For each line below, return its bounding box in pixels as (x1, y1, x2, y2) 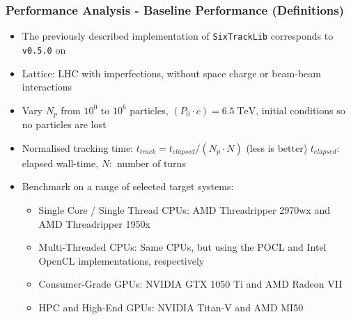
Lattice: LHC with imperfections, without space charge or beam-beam (22, 65, 321, 80)
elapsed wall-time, (22, 155, 99, 170)
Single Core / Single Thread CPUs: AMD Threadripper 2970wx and (38, 202, 330, 217)
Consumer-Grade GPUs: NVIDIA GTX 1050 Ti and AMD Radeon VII (38, 277, 343, 291)
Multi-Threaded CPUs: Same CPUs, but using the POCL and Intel (38, 240, 327, 254)
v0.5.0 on (22, 42, 66, 56)
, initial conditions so (256, 102, 345, 117)
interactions (22, 79, 72, 94)
